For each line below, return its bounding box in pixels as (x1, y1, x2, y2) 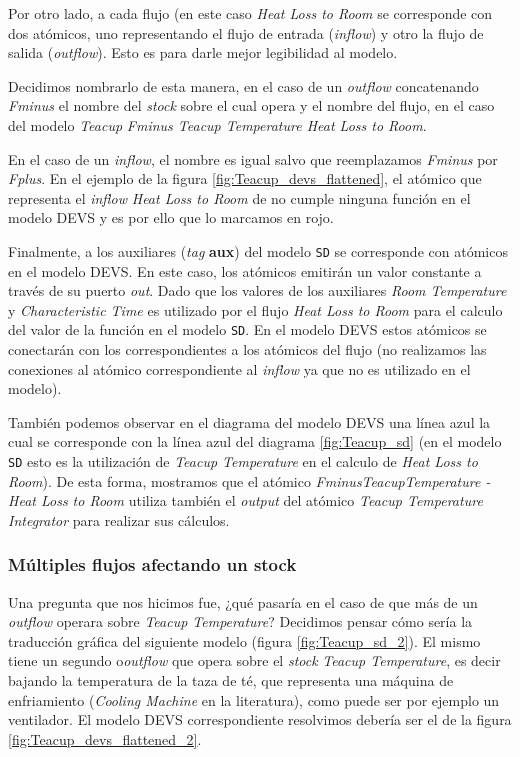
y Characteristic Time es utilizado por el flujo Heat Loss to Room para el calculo (8, 299, 503, 320)
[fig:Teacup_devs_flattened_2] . (8, 728, 202, 749)
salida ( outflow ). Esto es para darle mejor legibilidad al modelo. (8, 42, 398, 63)
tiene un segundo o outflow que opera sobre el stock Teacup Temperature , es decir (8, 650, 501, 671)
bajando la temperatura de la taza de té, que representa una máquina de (8, 670, 454, 691)
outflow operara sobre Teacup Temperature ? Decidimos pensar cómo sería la (8, 611, 473, 632)
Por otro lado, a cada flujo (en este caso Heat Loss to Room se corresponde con (8, 3, 493, 23)
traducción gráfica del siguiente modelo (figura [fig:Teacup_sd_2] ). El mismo (8, 630, 481, 651)
